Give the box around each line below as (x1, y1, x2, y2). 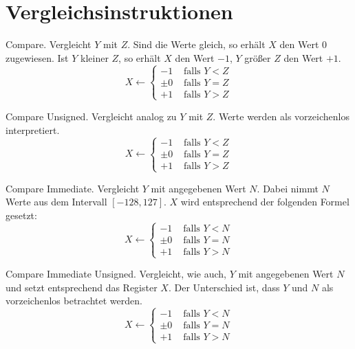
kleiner (80, 50, 109, 65)
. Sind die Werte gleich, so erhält (127, 37, 266, 52)
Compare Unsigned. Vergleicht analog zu (6, 109, 177, 123)
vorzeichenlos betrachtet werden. (6, 293, 142, 308)
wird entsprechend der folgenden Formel (180, 194, 349, 209)
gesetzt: (6, 207, 37, 222)
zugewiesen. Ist (6, 50, 69, 65)
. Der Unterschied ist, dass (168, 280, 280, 294)
